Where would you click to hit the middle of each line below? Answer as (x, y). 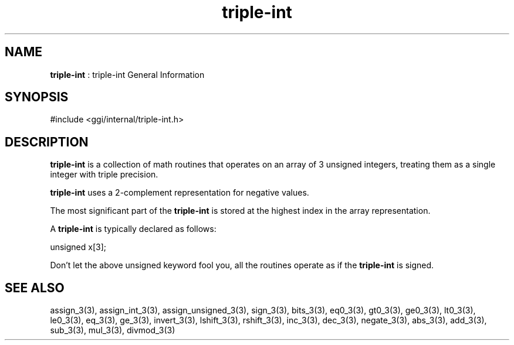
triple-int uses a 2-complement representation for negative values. (180, 193)
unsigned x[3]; (78, 247)
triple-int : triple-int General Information (127, 74)
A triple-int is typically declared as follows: (133, 229)
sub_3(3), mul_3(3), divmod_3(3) (113, 330)
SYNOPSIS (37, 97)
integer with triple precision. (104, 175)
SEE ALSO (35, 288)
